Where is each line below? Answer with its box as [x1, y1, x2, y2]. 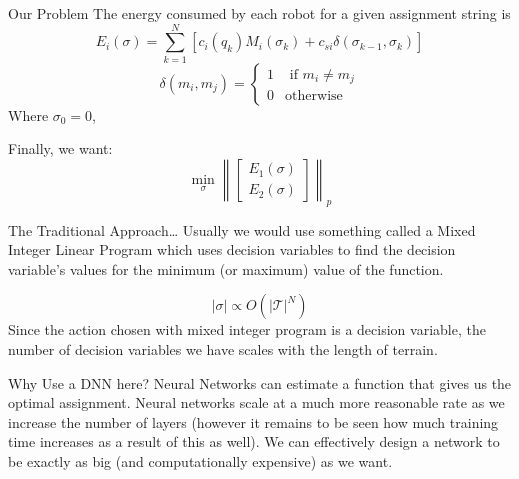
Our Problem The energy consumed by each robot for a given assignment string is [8, 3, 511, 23]
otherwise [285, 89, 343, 104]
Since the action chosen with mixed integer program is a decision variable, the [8, 319, 486, 340]
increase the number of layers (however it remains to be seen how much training [8, 411, 499, 432]
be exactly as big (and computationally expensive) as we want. [8, 451, 393, 472]
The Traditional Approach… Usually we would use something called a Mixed [8, 219, 476, 240]
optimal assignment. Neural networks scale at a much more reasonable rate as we [8, 392, 505, 413]
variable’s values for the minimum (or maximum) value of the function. [8, 258, 444, 279]
